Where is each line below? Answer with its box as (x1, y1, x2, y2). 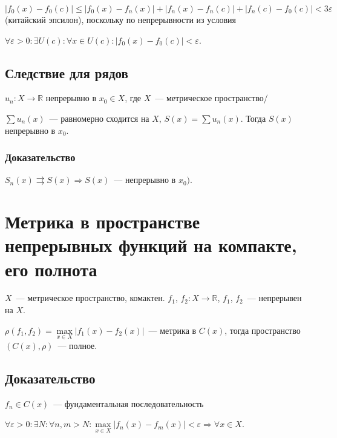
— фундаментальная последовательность (53, 397, 204, 410)
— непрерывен (247, 291, 302, 304)
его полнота (5, 256, 97, 281)
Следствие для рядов (5, 63, 128, 82)
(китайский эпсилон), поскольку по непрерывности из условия (5, 13, 237, 25)
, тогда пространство (224, 324, 301, 336)
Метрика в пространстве (5, 209, 200, 234)
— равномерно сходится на (49, 111, 149, 124)
